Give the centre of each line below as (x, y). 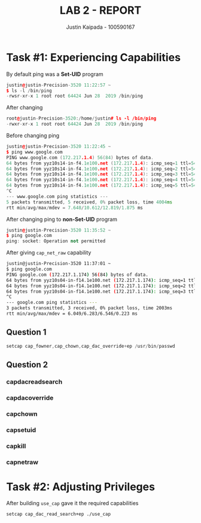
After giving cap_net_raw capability (49, 253)
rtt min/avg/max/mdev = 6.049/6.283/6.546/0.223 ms (72, 314)
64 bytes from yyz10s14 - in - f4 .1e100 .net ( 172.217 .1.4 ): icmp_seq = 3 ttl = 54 (101, 174)
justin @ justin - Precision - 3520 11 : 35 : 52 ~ (59, 230)
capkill (16, 446)
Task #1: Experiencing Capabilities (94, 57)
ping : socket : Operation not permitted (56, 241)
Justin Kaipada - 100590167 (100, 27)
